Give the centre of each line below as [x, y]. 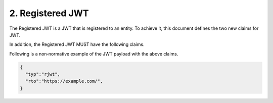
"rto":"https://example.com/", [64, 81]
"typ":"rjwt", [43, 74]
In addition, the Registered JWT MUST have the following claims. [77, 44]
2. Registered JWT [49, 13]
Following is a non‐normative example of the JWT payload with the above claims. [94, 54]
